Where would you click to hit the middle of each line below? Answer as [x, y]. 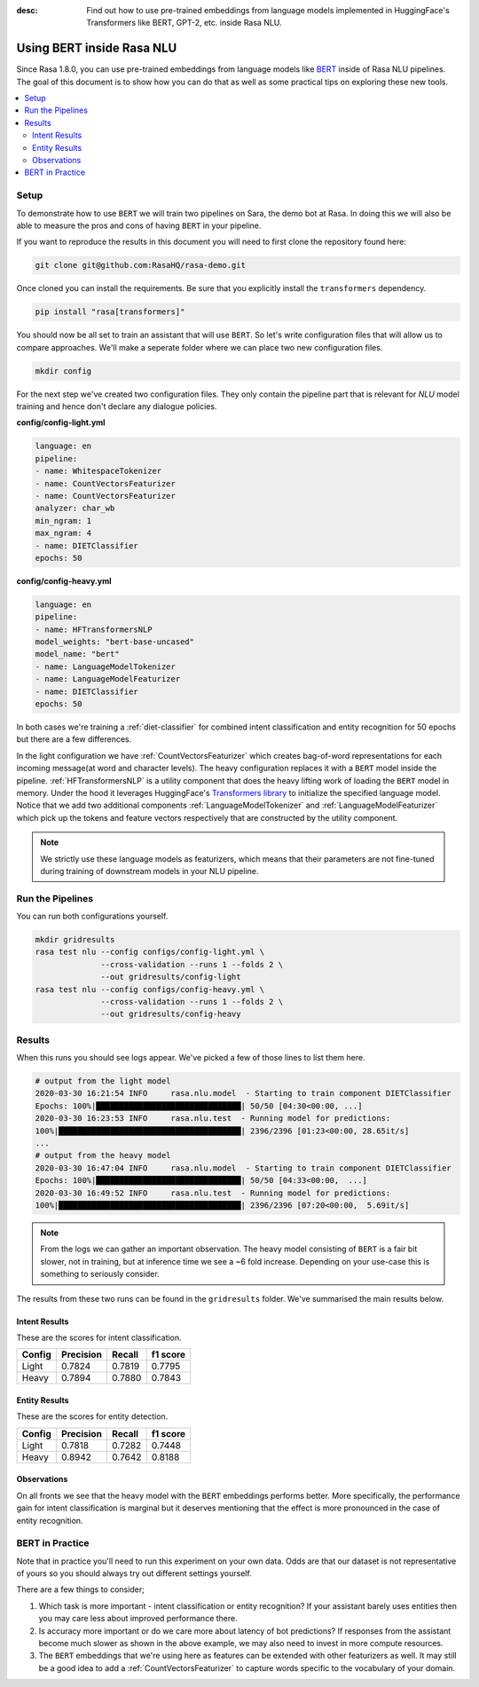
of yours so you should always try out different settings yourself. [134, 1573]
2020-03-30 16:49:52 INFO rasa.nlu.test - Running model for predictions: [213, 1193]
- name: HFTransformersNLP [94, 629]
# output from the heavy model [103, 1155]
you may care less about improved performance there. [138, 1619]
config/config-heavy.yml [64, 580]
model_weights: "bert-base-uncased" [115, 642]
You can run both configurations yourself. [92, 916]
